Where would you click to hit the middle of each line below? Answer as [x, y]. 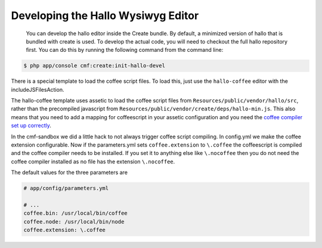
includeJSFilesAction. [38, 89]
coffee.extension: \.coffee [64, 230]
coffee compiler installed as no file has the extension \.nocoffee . [93, 162]
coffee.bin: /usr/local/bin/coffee [75, 213]
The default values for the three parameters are [69, 172]
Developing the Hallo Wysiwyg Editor [105, 15]
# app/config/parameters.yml [66, 188]
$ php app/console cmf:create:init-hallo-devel [94, 66]
